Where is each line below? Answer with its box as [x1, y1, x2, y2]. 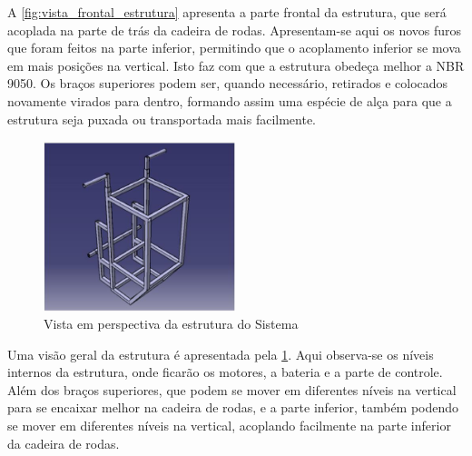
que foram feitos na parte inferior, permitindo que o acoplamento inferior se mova [7, 38, 461, 57]
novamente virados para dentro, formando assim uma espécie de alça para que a [7, 91, 452, 110]
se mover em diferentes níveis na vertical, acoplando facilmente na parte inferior [7, 416, 451, 435]
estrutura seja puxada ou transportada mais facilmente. [7, 109, 316, 128]
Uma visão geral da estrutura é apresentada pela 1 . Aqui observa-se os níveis [7, 344, 434, 363]
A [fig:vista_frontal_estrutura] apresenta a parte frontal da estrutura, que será [7, 3, 447, 21]
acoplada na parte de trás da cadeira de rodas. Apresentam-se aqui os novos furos [7, 20, 462, 39]
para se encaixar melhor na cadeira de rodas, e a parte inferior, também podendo [7, 398, 459, 417]
